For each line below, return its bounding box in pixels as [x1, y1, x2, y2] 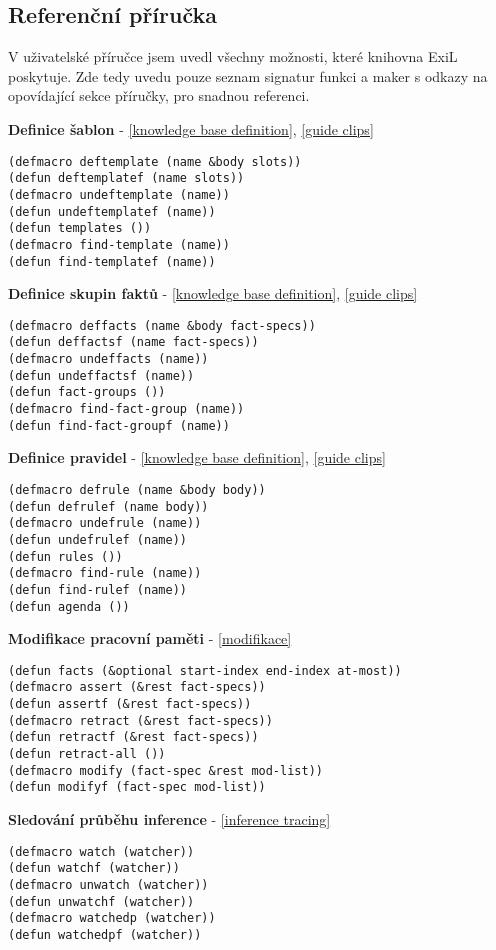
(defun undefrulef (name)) [8, 532, 187, 547]
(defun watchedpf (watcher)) [8, 927, 202, 942]
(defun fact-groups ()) [8, 385, 166, 400]
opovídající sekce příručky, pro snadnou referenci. [8, 85, 310, 106]
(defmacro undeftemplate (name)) [8, 187, 230, 202]
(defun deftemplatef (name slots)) [8, 171, 245, 186]
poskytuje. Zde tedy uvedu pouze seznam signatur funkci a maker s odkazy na [8, 65, 488, 86]
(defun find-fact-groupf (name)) [8, 418, 230, 433]
